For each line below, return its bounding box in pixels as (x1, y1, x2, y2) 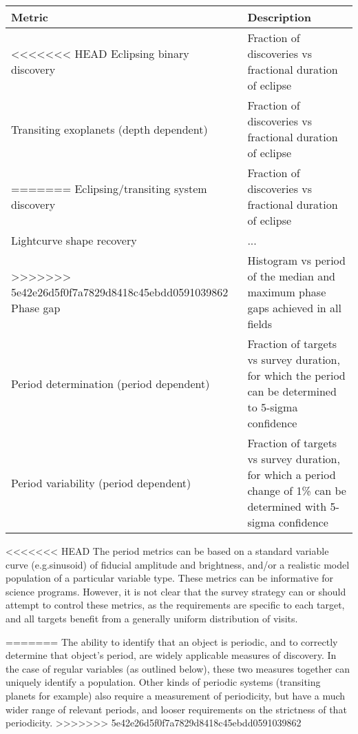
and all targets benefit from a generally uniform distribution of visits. (6, 611, 298, 625)
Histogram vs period (247, 252, 346, 268)
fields (247, 316, 273, 332)
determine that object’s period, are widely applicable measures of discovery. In (6, 648, 337, 662)
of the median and (247, 268, 335, 284)
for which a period (247, 467, 336, 482)
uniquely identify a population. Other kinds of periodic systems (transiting (6, 675, 321, 689)
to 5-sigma (247, 399, 298, 415)
